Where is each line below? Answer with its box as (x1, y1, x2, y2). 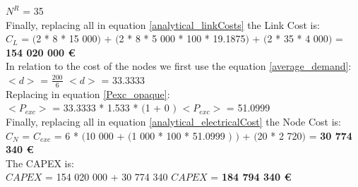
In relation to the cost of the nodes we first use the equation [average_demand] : (6, 59, 352, 73)
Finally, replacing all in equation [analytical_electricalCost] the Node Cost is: (6, 114, 341, 128)
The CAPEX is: (6, 155, 74, 170)
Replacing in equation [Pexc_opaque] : (6, 86, 170, 101)
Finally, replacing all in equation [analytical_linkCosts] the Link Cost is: (6, 17, 320, 32)
